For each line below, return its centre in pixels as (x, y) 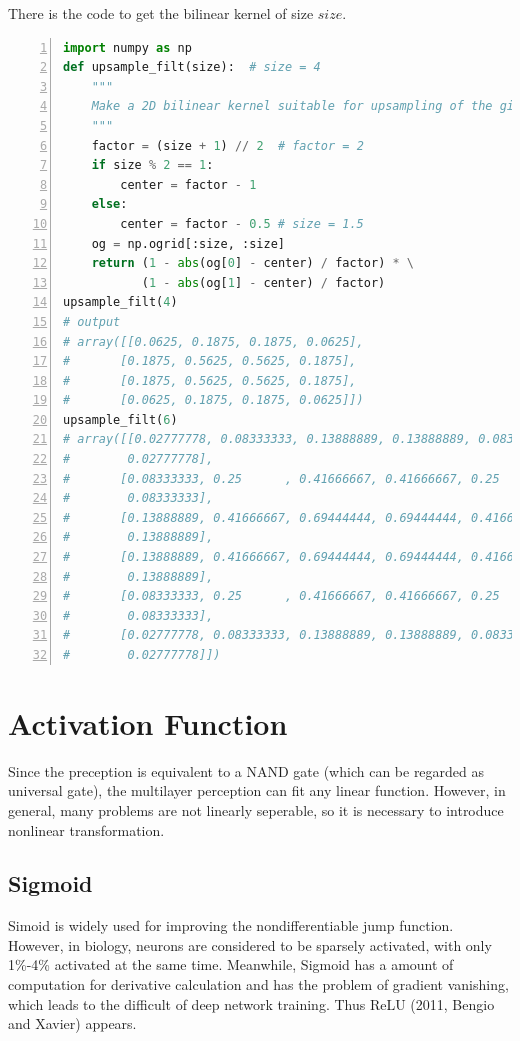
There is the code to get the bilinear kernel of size (161, 13)
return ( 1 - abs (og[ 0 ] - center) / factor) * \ (252, 263)
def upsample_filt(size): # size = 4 (192, 67)
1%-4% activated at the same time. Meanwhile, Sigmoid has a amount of (231, 964)
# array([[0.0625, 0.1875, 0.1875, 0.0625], (213, 341)
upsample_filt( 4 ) (120, 302)
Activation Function (148, 722)
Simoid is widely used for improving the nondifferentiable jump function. (231, 925)
